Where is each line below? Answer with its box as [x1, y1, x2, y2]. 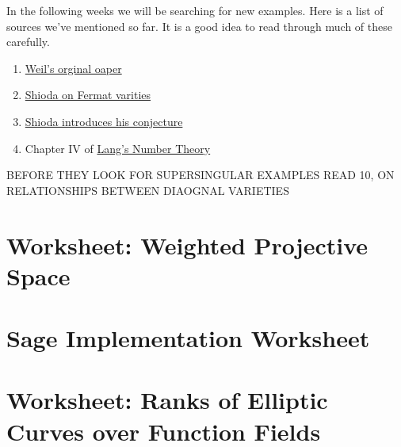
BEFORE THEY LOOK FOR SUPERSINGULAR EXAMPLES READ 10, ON [6, 166, 395, 183]
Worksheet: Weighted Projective [6, 228, 369, 261]
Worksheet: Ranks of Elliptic [6, 384, 328, 416]
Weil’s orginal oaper [25, 59, 122, 76]
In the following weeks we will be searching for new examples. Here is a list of [6, 2, 384, 18]
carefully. [6, 33, 50, 50]
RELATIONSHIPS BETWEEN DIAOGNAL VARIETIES [6, 181, 289, 198]
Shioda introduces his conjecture [25, 113, 183, 129]
